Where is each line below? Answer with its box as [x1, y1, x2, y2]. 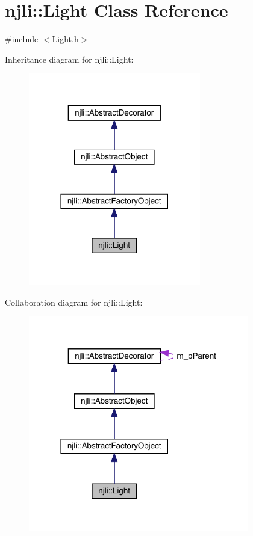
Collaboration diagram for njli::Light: [5, 295, 143, 308]
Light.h [52, 32, 79, 45]
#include [5, 32, 39, 45]
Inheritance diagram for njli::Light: [5, 52, 134, 65]
